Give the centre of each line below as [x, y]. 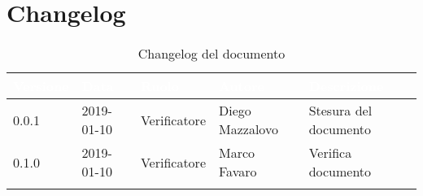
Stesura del [340, 111]
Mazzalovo [249, 129]
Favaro [238, 172]
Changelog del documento [211, 54]
